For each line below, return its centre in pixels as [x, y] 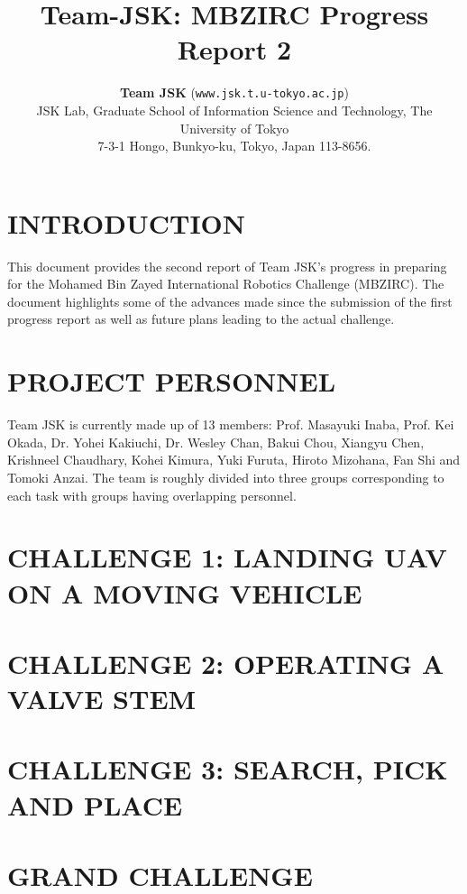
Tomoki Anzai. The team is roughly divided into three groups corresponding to [226, 477]
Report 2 [234, 49]
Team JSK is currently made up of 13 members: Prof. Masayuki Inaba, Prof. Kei [231, 424]
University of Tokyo [234, 128]
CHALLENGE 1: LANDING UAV [227, 557]
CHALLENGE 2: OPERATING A [226, 663]
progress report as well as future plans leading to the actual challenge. [201, 319]
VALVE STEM [102, 699]
